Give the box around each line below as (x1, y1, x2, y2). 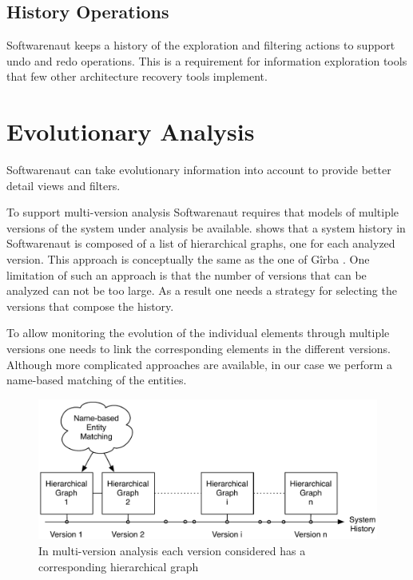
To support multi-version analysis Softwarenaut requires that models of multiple (6, 204, 399, 220)
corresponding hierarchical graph (38, 558, 199, 574)
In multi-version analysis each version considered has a (38, 542, 306, 558)
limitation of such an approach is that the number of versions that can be (6, 266, 367, 283)
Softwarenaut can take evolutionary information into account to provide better (6, 161, 391, 178)
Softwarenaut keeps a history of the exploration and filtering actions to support (6, 37, 395, 54)
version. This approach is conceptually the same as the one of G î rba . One (6, 251, 370, 268)
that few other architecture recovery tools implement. (6, 68, 268, 85)
